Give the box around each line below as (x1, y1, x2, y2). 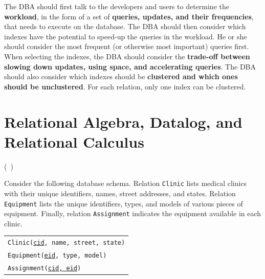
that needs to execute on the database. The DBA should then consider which (4, 21, 246, 32)
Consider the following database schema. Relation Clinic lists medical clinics (4, 178, 247, 189)
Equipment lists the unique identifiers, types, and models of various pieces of (4, 198, 243, 208)
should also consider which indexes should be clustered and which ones (4, 71, 238, 82)
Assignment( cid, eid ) (8, 264, 81, 272)
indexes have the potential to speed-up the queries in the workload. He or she (4, 31, 247, 41)
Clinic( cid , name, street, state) (8, 239, 125, 247)
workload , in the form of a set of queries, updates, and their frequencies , (4, 11, 254, 21)
